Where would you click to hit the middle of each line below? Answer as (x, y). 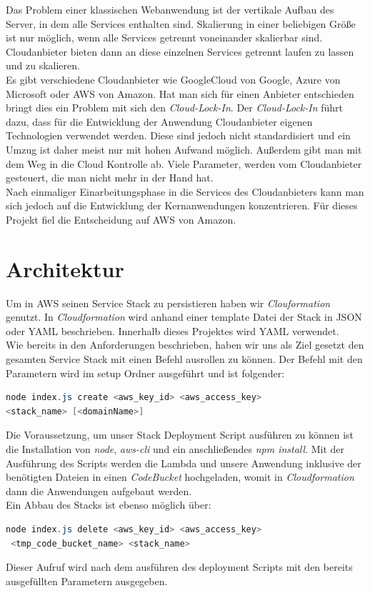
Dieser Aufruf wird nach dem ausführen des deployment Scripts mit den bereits (179, 567)
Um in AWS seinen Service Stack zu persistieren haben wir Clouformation (168, 303)
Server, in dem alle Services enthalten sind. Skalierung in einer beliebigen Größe (181, 23)
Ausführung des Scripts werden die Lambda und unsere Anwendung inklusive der (184, 463)
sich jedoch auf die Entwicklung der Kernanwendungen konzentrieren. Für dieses (182, 205)
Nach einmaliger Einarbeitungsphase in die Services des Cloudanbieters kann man (185, 191)
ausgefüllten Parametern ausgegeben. (87, 580)
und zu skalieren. (43, 65)
